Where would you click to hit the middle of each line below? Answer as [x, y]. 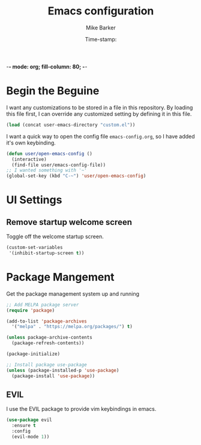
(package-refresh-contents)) [48, 343]
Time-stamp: [101, 39]
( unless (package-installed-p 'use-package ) [63, 370]
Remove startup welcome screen [69, 222]
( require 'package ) [31, 310]
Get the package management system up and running [73, 294]
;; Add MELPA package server [43, 305]
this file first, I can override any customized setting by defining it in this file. [99, 114]
